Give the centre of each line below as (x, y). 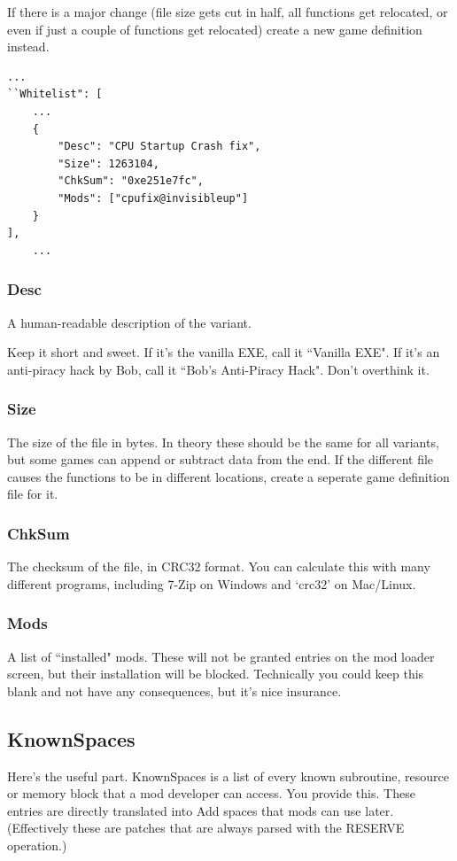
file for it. (33, 494)
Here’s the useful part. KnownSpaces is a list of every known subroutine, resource (228, 776)
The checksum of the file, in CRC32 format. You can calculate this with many (219, 566)
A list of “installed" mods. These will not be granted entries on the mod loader (221, 656)
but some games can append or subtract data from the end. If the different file (221, 459)
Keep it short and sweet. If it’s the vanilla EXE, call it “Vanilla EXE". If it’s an (224, 352)
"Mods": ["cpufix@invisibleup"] (153, 198)
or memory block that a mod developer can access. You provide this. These (211, 793)
